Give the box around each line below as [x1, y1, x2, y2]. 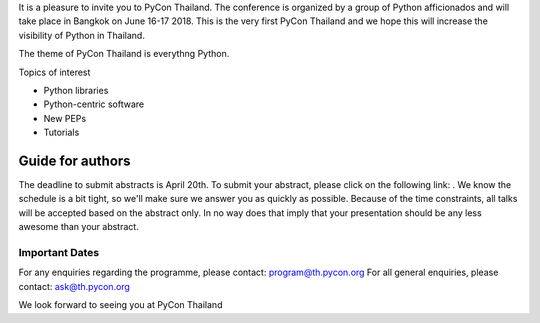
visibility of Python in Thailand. [18, 29, 145, 41]
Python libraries [43, 84, 109, 96]
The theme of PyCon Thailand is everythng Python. [18, 48, 230, 60]
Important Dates [18, 245, 100, 259]
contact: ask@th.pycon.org [18, 280, 130, 292]
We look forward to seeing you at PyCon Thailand [18, 299, 223, 311]
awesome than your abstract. [18, 221, 139, 233]
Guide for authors [18, 152, 131, 169]
